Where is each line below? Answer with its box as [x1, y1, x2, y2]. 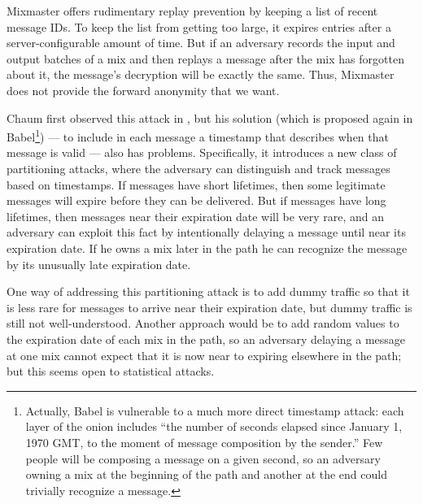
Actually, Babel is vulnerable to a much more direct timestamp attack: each [25, 402, 404, 419]
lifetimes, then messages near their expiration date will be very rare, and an [7, 207, 385, 224]
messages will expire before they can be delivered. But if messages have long [7, 192, 386, 209]
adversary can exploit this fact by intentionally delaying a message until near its [7, 224, 406, 241]
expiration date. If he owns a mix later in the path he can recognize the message [7, 239, 408, 256]
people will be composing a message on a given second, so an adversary [25, 450, 381, 467]
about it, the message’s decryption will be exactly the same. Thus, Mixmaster [7, 66, 395, 83]
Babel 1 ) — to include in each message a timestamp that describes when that [7, 126, 389, 145]
